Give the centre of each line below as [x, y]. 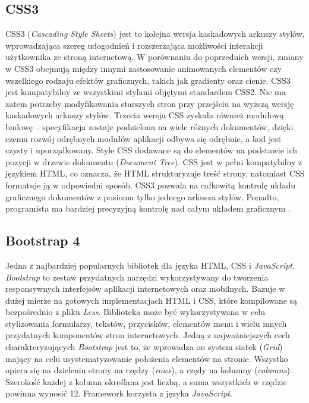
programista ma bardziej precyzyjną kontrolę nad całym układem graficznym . [148, 208]
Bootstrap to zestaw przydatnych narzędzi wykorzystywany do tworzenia [137, 277]
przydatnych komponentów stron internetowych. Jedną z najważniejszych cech [148, 335]
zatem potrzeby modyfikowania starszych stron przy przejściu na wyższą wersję [150, 103]
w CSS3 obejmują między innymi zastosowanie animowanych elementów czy [144, 68]
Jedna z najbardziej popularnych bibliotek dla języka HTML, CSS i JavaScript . [150, 265]
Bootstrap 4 [43, 240]
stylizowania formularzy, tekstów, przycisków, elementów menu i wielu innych [146, 323]
